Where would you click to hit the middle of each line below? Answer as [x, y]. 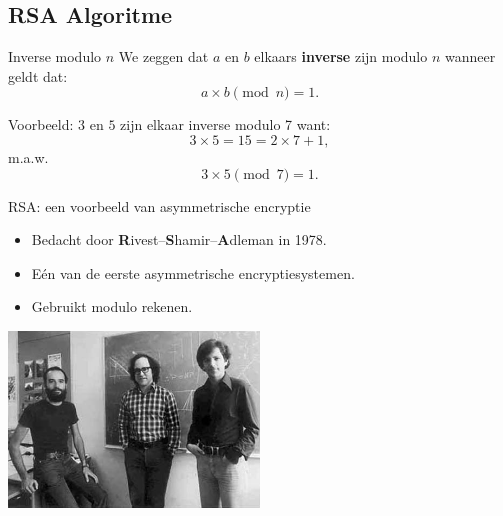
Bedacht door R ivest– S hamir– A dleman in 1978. [179, 239]
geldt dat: [38, 75]
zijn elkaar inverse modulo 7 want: [225, 124]
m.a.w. [28, 156]
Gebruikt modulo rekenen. [112, 306]
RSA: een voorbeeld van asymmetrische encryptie [159, 205]
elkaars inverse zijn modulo [341, 56]
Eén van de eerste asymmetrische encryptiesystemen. [193, 272]
